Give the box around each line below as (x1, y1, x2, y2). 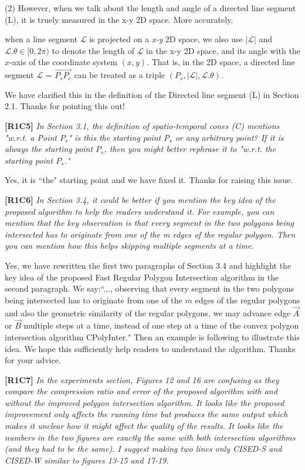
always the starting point (5, 143, 93, 155)
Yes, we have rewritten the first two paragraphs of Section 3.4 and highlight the (5, 259, 292, 271)
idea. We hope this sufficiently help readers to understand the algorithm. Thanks (5, 342, 296, 354)
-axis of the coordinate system (9, 56, 117, 68)
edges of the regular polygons (195, 293, 300, 306)
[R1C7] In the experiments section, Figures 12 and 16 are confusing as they (5, 373, 279, 386)
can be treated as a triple (74, 69, 165, 81)
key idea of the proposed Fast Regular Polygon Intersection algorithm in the (5, 270, 279, 283)
